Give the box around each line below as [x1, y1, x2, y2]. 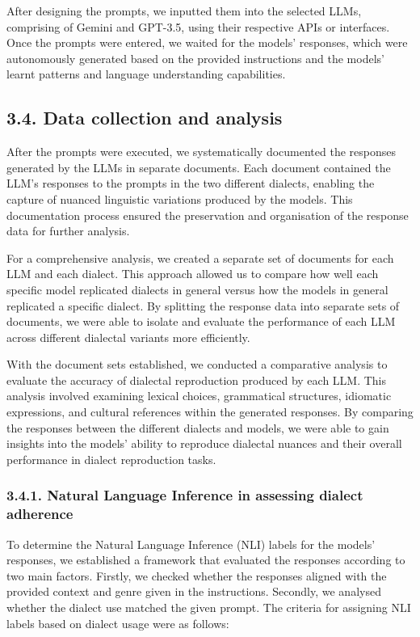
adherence [6, 504, 73, 524]
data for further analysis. [6, 222, 130, 239]
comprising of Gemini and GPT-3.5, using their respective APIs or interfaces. [6, 18, 390, 35]
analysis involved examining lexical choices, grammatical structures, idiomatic [6, 387, 392, 404]
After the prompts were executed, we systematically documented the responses [6, 143, 396, 160]
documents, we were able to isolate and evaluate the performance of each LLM [6, 313, 396, 330]
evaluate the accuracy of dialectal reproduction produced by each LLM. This [6, 371, 387, 388]
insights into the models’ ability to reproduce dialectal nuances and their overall [6, 435, 402, 452]
